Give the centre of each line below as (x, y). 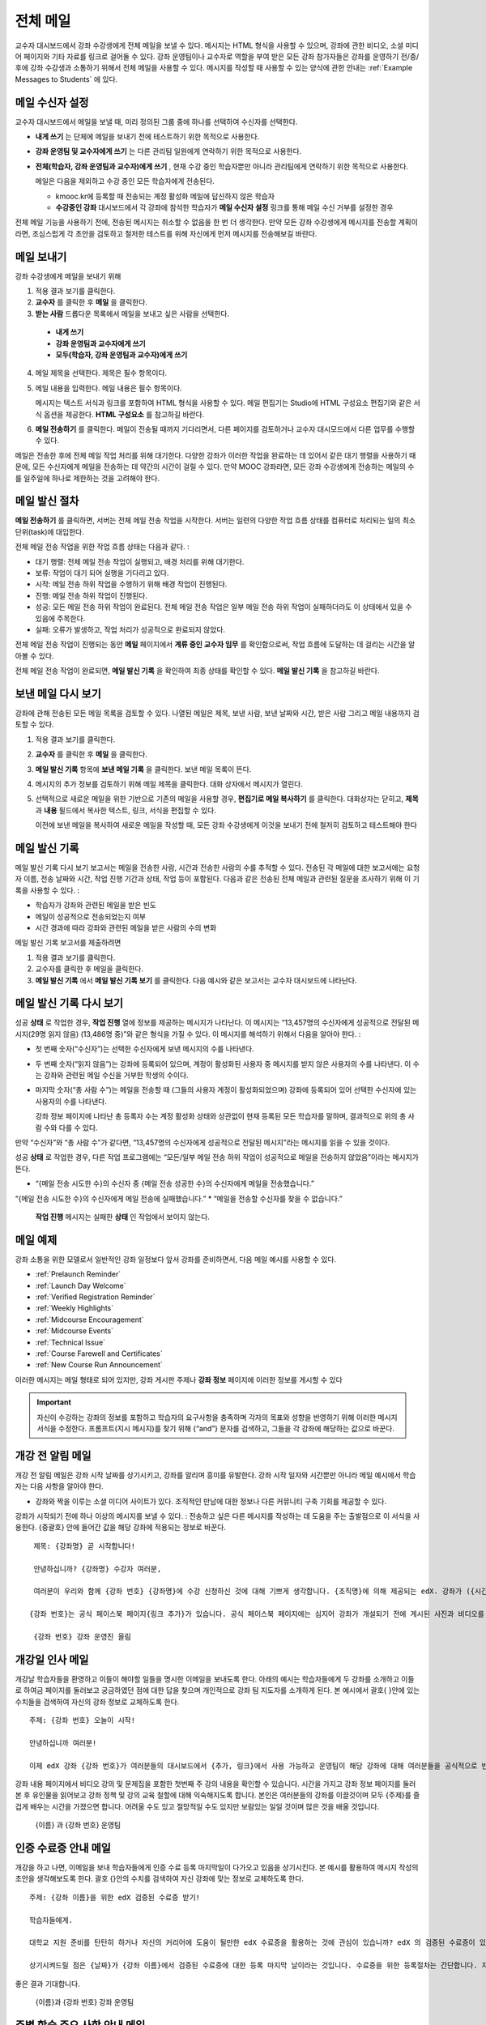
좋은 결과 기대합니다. (47, 1984)
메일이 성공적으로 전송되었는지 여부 (90, 916)
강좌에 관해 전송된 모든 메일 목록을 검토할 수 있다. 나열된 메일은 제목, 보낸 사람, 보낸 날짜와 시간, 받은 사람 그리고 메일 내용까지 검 (217, 714)
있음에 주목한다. (60, 618)
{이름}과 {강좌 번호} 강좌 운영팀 (85, 2002)
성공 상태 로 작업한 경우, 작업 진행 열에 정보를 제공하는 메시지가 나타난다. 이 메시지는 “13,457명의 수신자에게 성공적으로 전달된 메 (217, 1023)
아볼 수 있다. (34, 655)
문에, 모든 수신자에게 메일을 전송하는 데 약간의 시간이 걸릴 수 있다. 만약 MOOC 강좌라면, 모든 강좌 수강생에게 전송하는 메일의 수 (215, 467)
